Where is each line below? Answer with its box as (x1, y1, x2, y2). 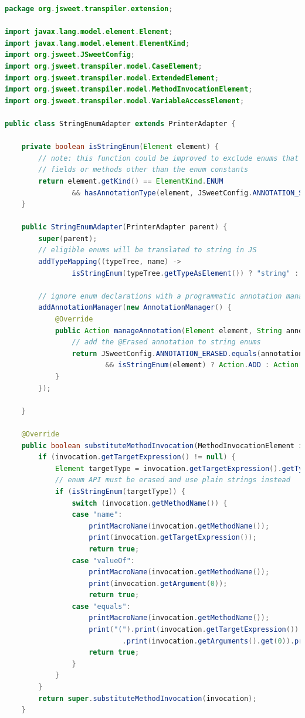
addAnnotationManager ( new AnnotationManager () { (38, 303, 232, 312)
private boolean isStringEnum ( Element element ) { (21, 143, 219, 151)
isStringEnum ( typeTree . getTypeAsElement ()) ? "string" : (72, 269, 299, 277)
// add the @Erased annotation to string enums (72, 338, 261, 347)
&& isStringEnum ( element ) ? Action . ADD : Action (105, 361, 299, 370)
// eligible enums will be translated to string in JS (38, 246, 257, 255)
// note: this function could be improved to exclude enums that (38, 154, 299, 162)
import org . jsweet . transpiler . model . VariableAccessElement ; (5, 96, 245, 105)
